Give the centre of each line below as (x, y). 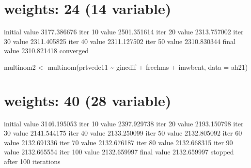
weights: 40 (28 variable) (88, 100)
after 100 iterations (32, 161)
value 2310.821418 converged (47, 51)
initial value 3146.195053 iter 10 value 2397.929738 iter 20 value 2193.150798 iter (124, 123)
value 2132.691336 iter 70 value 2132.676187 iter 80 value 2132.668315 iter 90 (118, 142)
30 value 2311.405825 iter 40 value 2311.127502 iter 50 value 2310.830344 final (120, 41)
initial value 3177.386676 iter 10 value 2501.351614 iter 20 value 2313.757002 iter (124, 32)
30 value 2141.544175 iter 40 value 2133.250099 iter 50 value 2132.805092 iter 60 (123, 133)
